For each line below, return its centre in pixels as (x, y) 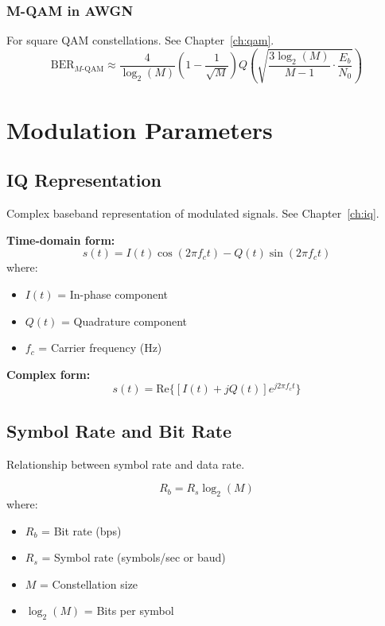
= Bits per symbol (129, 611)
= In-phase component (113, 294)
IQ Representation (84, 180)
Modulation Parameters (140, 129)
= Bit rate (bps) (82, 530)
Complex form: (49, 374)
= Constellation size (89, 583)
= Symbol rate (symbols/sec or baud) (134, 557)
